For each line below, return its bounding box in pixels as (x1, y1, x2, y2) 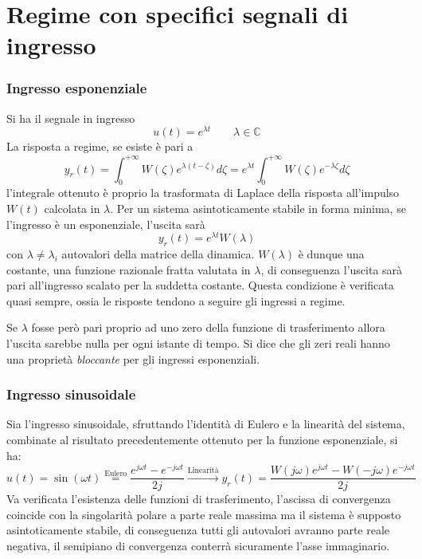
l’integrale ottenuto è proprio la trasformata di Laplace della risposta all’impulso (6, 184, 400, 201)
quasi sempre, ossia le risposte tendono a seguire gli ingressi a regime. (6, 292, 346, 309)
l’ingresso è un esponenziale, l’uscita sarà (6, 215, 205, 232)
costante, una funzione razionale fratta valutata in (6, 261, 251, 278)
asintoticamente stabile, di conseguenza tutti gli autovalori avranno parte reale (6, 522, 390, 538)
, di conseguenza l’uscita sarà (260, 261, 403, 278)
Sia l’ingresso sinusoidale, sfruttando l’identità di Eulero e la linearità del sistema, (6, 415, 405, 432)
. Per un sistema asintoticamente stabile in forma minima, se (110, 199, 406, 216)
